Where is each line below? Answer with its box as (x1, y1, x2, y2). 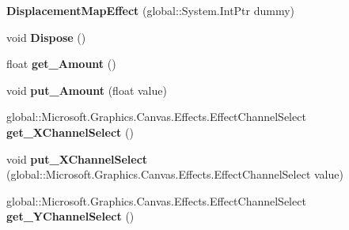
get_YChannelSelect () (6, 208, 135, 224)
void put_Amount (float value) (6, 81, 167, 98)
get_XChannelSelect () (6, 123, 134, 140)
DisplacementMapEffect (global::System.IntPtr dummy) (6, 2, 295, 18)
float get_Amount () (6, 55, 116, 72)
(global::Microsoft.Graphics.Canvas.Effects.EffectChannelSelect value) (6, 166, 343, 183)
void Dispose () (6, 28, 86, 45)
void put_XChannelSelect (6, 150, 148, 167)
